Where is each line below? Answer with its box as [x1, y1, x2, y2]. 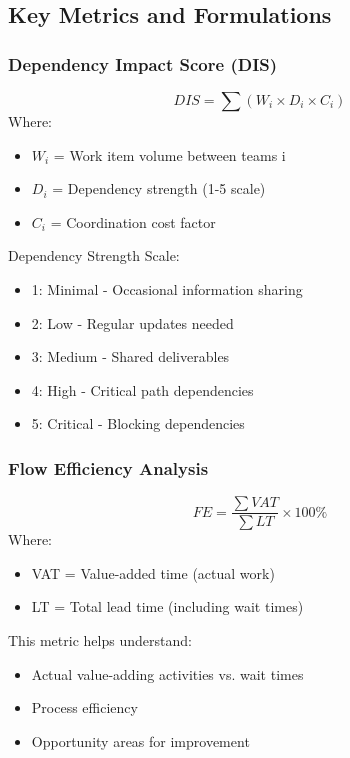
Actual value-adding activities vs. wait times [31, 663, 304, 684]
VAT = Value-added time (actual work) [31, 562, 275, 583]
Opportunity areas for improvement [31, 730, 250, 751]
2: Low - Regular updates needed [31, 312, 234, 333]
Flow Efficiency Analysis [8, 455, 209, 480]
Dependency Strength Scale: [8, 245, 180, 266]
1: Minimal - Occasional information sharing [31, 278, 303, 299]
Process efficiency [31, 697, 138, 718]
